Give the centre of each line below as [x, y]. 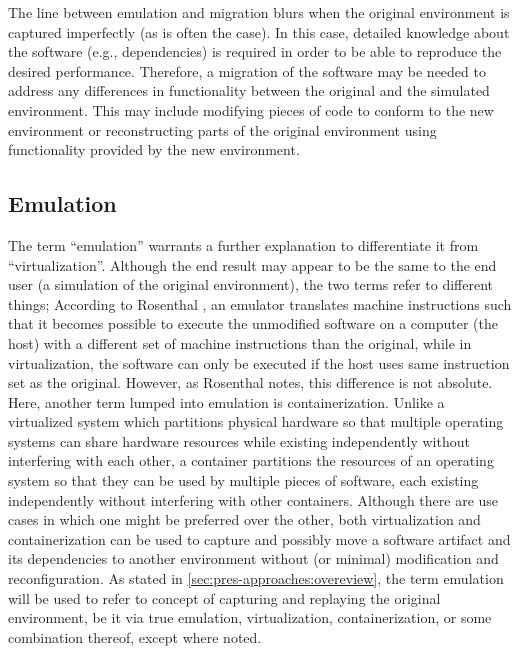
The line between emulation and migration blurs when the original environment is [259, 12]
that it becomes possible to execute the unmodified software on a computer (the [253, 323]
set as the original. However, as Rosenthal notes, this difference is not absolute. [250, 382]
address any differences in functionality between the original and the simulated [249, 90]
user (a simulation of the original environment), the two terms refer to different [251, 284]
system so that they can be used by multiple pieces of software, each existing [243, 480]
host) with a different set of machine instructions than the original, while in [240, 342]
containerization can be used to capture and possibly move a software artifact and [259, 538]
